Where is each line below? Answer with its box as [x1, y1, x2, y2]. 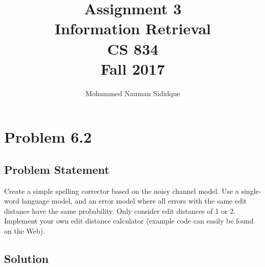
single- [241, 185, 261, 196]
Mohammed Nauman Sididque [85, 87, 180, 98]
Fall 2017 [100, 58, 165, 79]
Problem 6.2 [4, 126, 92, 147]
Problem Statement [4, 161, 110, 177]
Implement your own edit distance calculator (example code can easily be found [4, 215, 254, 226]
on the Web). [4, 226, 45, 236]
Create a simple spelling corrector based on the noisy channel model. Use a [4, 185, 239, 196]
